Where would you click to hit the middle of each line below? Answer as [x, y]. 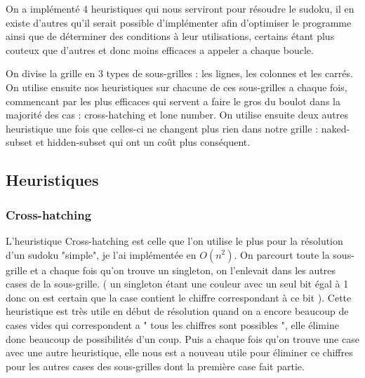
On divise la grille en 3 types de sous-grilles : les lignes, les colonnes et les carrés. [179, 73]
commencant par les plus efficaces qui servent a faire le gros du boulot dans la [173, 101]
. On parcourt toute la [282, 254]
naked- [336, 128]
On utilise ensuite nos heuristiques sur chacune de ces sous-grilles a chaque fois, [177, 87]
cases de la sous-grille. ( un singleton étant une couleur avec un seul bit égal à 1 [177, 284]
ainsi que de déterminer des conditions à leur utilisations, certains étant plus [170, 36]
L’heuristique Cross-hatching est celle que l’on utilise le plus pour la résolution [174, 240]
